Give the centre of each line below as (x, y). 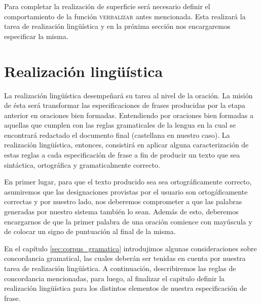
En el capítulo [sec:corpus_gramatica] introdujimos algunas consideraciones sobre (130, 248)
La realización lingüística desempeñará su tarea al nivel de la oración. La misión (128, 95)
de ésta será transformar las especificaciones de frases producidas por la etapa (125, 105)
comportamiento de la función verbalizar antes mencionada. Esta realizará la (125, 16)
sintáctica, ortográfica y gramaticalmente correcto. (82, 164)
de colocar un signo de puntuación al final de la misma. (90, 231)
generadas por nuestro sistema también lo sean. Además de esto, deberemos (121, 212)
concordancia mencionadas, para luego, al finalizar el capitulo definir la (115, 278)
